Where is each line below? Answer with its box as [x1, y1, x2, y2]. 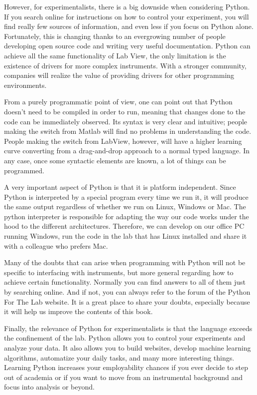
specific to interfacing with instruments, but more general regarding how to [4, 267, 234, 277]
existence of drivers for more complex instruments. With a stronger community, [4, 60, 247, 70]
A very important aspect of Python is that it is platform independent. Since [4, 182, 236, 192]
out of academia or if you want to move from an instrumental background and [4, 372, 243, 382]
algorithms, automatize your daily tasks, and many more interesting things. [4, 352, 235, 363]
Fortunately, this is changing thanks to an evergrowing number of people [4, 30, 226, 41]
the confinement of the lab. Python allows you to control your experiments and [4, 333, 246, 343]
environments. [4, 79, 47, 90]
